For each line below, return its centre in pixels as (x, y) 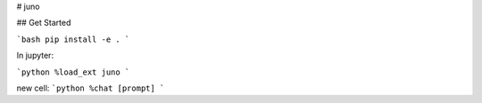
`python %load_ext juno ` (73, 72)
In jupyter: (35, 55)
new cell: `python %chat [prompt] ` (91, 88)
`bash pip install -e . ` (73, 39)
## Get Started (44, 23)
